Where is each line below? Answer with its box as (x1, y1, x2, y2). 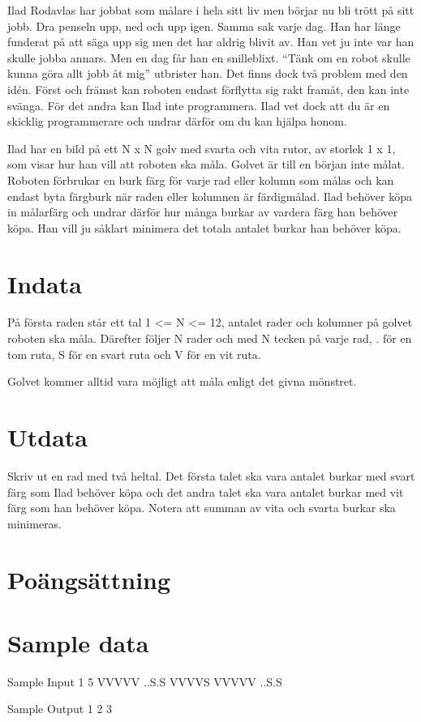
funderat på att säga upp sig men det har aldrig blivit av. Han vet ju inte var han (7, 33, 415, 50)
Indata (7, 267, 82, 300)
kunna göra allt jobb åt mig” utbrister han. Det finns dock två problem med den (7, 65, 408, 82)
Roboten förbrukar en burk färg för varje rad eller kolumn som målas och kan (7, 171, 394, 188)
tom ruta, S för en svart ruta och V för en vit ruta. (7, 345, 261, 362)
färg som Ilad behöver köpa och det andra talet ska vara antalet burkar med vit (7, 483, 404, 500)
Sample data (7, 626, 149, 659)
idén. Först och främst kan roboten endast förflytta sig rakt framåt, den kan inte (7, 80, 410, 97)
